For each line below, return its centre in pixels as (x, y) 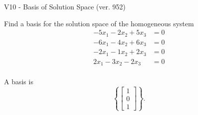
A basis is (19, 82)
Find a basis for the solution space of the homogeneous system (99, 23)
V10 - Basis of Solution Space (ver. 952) (65, 6)
